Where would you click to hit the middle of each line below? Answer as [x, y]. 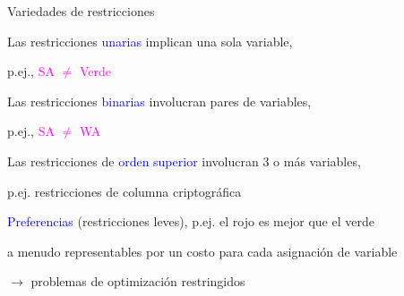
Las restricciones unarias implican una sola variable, [150, 41]
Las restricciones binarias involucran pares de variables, [159, 101]
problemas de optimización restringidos [138, 281]
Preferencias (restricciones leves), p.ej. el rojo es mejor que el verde [191, 221]
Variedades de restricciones [81, 11]
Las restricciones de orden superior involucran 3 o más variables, [184, 161]
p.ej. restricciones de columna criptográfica [125, 191]
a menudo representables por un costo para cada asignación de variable [202, 251]
